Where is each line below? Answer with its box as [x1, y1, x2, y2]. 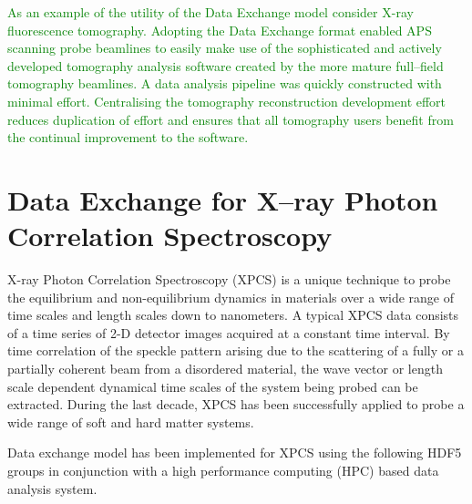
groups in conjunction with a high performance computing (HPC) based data [7, 461, 439, 479]
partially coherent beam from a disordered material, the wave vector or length [7, 359, 443, 378]
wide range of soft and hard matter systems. [7, 412, 254, 431]
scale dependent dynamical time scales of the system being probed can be [7, 376, 418, 396]
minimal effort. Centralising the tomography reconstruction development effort [7, 91, 446, 110]
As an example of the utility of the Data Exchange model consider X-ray [7, 3, 414, 21]
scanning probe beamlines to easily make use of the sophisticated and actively [7, 38, 442, 57]
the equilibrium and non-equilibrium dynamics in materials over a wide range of [7, 287, 454, 306]
